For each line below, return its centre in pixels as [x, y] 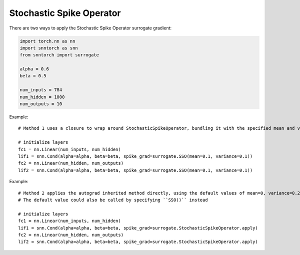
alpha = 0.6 [34, 69]
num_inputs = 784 [41, 90]
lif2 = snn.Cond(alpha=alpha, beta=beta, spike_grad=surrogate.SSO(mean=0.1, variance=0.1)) [135, 170]
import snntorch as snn [49, 48]
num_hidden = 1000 [42, 97]
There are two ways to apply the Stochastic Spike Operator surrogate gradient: [90, 28]
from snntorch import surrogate [59, 55]
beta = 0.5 [33, 76]
